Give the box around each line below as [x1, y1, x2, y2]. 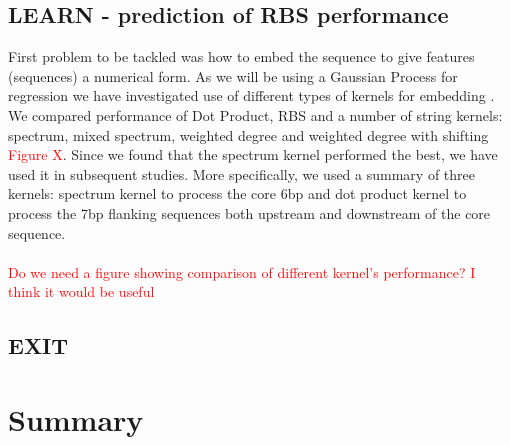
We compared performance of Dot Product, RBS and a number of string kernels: [8, 104, 503, 125]
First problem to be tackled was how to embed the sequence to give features [8, 46, 475, 67]
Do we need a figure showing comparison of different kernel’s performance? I [8, 261, 476, 282]
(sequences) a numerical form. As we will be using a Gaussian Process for [8, 65, 458, 86]
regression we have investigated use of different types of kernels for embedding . [8, 85, 495, 106]
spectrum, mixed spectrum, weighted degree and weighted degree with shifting [8, 124, 489, 145]
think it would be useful [8, 281, 155, 302]
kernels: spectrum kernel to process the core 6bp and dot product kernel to [8, 183, 467, 204]
